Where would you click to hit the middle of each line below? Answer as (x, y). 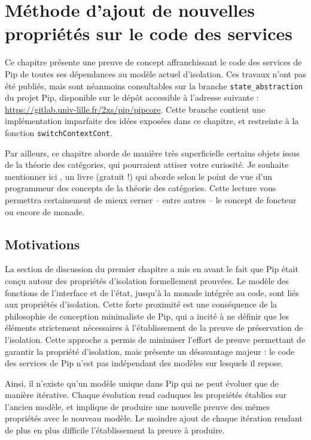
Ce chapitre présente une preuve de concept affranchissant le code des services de (153, 62)
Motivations (42, 244)
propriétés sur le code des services (149, 33)
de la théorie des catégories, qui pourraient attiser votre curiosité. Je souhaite (147, 165)
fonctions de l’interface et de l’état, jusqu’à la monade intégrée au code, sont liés (152, 292)
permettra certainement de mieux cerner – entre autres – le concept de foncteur (151, 199)
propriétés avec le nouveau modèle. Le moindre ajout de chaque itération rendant (154, 418)
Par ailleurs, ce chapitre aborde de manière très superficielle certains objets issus (152, 153)
